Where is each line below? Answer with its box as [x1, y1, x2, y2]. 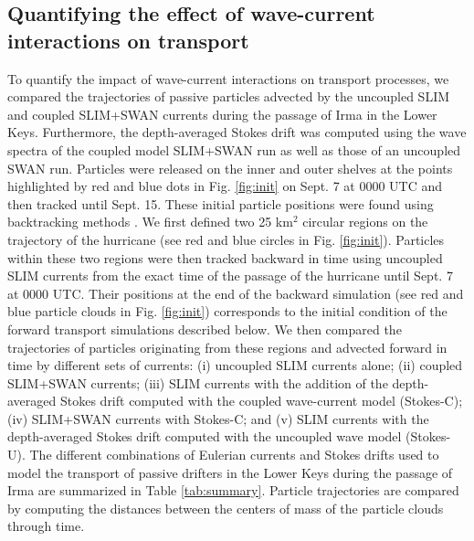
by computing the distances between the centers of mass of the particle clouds [7, 498, 444, 517]
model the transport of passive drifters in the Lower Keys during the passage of [7, 462, 453, 482]
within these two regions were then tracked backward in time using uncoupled [7, 248, 443, 267]
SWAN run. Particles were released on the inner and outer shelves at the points [7, 158, 453, 177]
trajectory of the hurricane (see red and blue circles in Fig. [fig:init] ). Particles [7, 229, 445, 249]
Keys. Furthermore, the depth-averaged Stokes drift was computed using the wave [7, 122, 467, 142]
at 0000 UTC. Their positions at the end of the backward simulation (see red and [7, 283, 464, 302]
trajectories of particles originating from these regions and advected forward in [7, 337, 448, 356]
